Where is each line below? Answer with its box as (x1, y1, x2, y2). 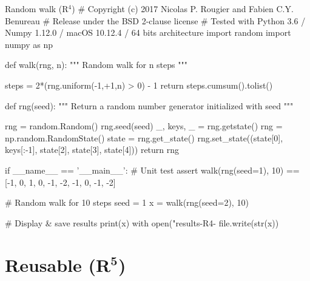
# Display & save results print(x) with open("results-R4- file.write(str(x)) (5, 216, 279, 229)
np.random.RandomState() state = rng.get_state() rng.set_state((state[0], (5, 131, 283, 144)
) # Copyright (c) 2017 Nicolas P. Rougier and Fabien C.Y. (72, 2, 294, 15)
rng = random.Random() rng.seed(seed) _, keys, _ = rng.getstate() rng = (5, 120, 283, 132)
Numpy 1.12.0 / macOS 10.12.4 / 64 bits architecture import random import (5, 26, 291, 39)
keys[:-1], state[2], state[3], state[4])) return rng (5, 143, 180, 156)
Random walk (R (5, 2, 69, 15)
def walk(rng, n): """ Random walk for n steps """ (5, 58, 187, 71)
